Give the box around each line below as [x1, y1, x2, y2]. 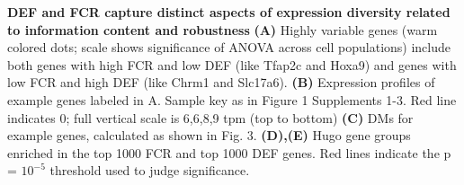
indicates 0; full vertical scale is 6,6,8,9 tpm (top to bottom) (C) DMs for [7, 108, 414, 127]
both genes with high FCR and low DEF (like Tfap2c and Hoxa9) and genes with [7, 55, 457, 74]
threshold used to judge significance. [49, 161, 250, 180]
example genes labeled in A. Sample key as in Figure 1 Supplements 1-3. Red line [7, 90, 457, 109]
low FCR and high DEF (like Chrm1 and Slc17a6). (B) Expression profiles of [7, 73, 435, 92]
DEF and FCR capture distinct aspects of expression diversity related [7, 3, 451, 21]
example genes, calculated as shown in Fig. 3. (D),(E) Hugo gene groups [7, 126, 411, 145]
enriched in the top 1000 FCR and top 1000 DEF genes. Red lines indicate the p [7, 143, 451, 162]
